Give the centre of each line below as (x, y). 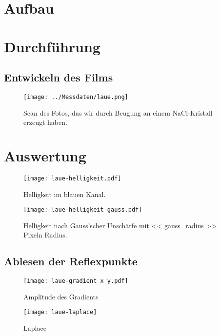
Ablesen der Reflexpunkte (71, 261)
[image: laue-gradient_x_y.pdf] (76, 281)
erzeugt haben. (45, 122)
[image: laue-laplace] (60, 312)
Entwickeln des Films (59, 77)
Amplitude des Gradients (61, 296)
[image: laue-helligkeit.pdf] (72, 178)
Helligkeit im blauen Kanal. (65, 194)
